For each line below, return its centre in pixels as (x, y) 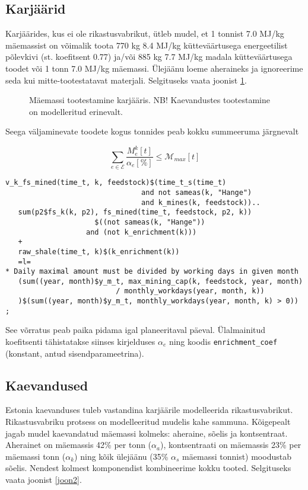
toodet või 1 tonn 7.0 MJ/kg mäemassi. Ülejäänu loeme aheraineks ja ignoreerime (154, 68)
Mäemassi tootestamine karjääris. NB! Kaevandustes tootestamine (150, 100)
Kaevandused (47, 385)
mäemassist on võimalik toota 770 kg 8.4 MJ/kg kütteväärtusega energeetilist (147, 45)
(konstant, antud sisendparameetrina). (75, 353)
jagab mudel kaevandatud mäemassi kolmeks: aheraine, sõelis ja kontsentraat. (147, 433)
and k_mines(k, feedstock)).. (201, 202)
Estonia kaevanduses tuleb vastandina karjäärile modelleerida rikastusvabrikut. (149, 410)
